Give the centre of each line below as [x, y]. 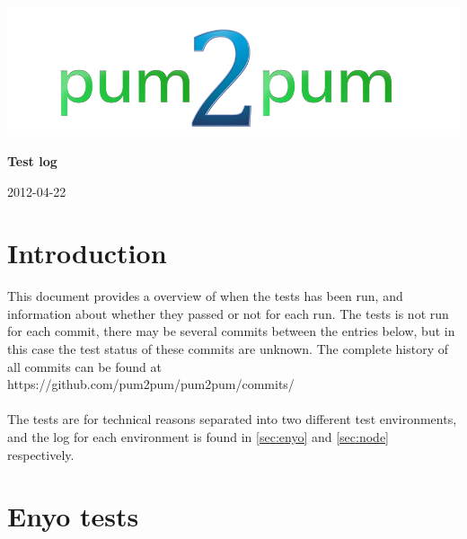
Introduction [87, 253]
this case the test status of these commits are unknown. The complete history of [228, 349]
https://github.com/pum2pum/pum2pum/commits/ [151, 384]
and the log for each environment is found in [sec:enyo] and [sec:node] [198, 437]
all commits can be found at [84, 366]
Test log [32, 160]
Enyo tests [73, 516]
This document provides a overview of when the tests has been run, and [205, 296]
